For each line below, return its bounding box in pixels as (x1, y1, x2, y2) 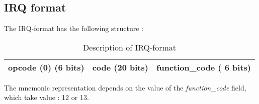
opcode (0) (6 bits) (8, 61, 84, 73)
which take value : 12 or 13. (4, 92, 89, 102)
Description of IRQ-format (82, 41, 176, 53)
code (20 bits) (92, 61, 148, 73)
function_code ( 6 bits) (156, 61, 251, 73)
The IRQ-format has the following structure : (4, 23, 143, 33)
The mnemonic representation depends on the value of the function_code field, (4, 82, 246, 92)
